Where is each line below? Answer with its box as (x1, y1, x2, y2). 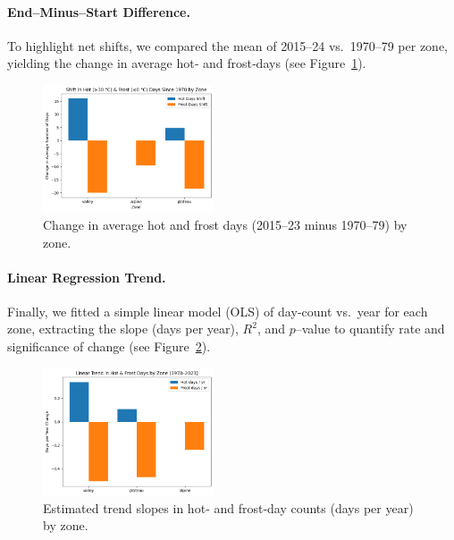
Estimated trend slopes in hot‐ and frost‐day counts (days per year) (43, 498, 414, 517)
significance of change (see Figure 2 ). (7, 337, 211, 356)
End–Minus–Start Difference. (7, 2, 190, 21)
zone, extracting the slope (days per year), (7, 319, 239, 338)
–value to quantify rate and (295, 319, 445, 338)
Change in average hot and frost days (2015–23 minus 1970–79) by (43, 215, 408, 233)
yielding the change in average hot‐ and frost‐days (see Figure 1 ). (7, 54, 366, 72)
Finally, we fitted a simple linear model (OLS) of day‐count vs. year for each (7, 301, 428, 320)
